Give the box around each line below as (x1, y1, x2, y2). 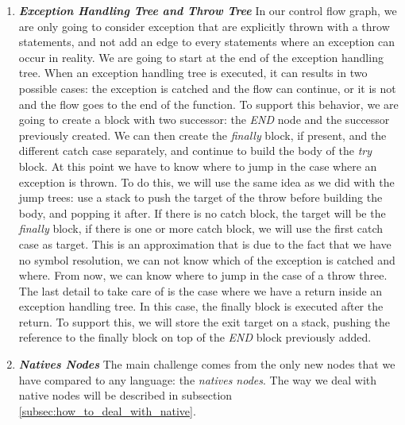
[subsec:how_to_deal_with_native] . (18, 402, 196, 419)
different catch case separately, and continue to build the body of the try (18, 142, 372, 159)
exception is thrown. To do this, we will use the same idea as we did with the (18, 173, 395, 190)
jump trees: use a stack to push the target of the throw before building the (18, 189, 383, 206)
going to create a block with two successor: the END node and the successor (18, 111, 390, 128)
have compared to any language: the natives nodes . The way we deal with (18, 371, 377, 388)
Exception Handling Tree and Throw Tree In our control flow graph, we (18, 2, 397, 18)
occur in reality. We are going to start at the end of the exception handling (18, 48, 384, 65)
